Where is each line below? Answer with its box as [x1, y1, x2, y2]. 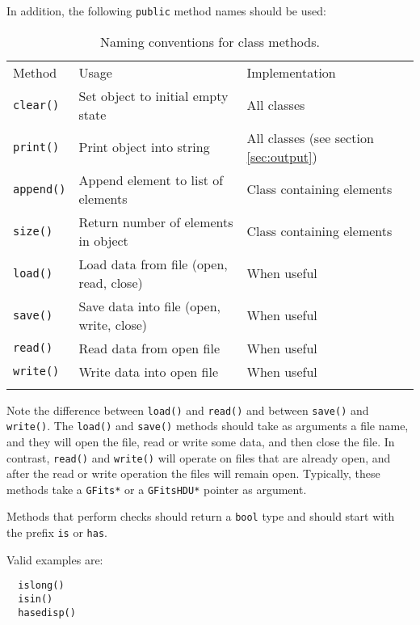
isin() [18, 593, 53, 606]
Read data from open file [78, 338, 220, 357]
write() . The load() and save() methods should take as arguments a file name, [6, 417, 409, 434]
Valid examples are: [6, 551, 103, 568]
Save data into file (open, [78, 296, 221, 315]
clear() [13, 98, 60, 112]
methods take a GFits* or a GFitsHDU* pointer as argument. [6, 480, 307, 497]
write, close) [78, 315, 148, 334]
